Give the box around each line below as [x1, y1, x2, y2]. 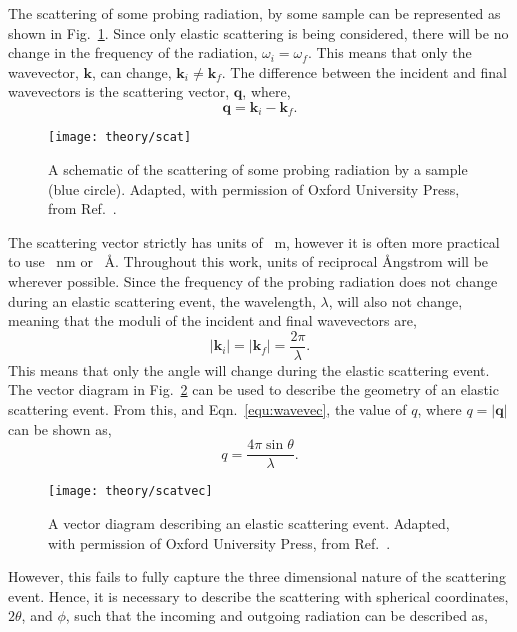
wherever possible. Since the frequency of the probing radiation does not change [8, 271, 498, 292]
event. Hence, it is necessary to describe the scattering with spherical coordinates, [8, 585, 509, 606]
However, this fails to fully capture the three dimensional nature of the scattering [8, 566, 506, 587]
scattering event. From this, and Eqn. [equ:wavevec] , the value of [8, 399, 407, 420]
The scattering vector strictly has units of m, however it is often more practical [8, 231, 500, 252]
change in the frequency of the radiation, [8, 42, 258, 63]
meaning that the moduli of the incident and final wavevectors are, [8, 310, 417, 331]
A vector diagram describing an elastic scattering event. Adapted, [48, 512, 450, 533]
